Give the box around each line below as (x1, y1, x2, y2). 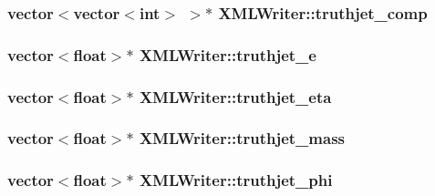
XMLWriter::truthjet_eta (139, 85, 332, 108)
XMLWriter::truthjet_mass (139, 127, 346, 150)
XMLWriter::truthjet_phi (139, 169, 333, 191)
